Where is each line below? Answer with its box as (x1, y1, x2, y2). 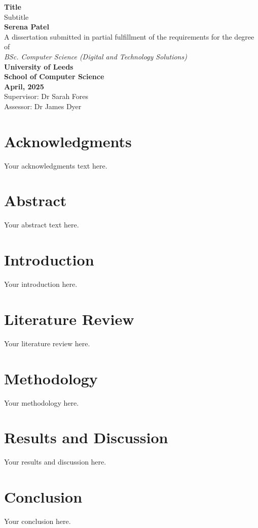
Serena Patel (4, 21, 49, 32)
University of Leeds (4, 61, 73, 72)
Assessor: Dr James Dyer (4, 101, 82, 111)
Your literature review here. (4, 338, 90, 348)
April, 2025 (4, 81, 44, 91)
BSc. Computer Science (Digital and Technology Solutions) (4, 51, 187, 61)
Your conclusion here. (4, 515, 71, 526)
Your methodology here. (4, 397, 79, 408)
